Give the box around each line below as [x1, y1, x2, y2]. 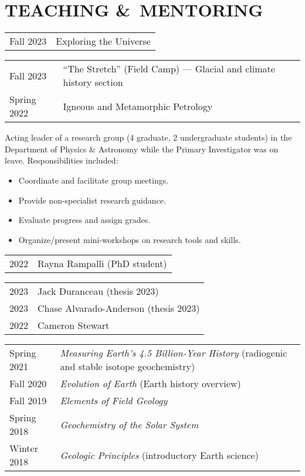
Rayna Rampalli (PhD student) [38, 257, 167, 271]
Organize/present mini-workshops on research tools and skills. [18, 233, 241, 245]
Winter [9, 441, 38, 455]
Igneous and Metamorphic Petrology [63, 99, 213, 113]
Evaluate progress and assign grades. [18, 214, 151, 226]
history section [63, 75, 123, 89]
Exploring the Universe [56, 34, 151, 48]
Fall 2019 [9, 394, 47, 408]
